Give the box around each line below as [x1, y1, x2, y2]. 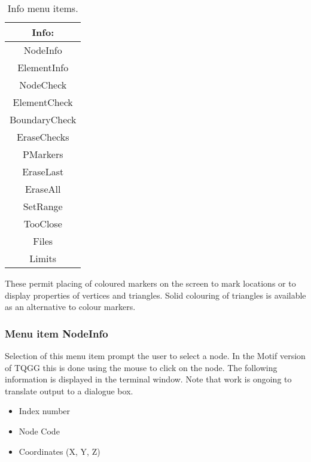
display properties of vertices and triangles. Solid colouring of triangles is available [5, 288, 306, 301]
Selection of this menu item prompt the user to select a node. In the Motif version [5, 349, 306, 361]
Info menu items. [7, 1, 78, 15]
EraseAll [25, 182, 61, 196]
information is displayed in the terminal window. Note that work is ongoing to [5, 373, 292, 385]
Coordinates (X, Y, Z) [19, 445, 100, 457]
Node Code [19, 424, 60, 437]
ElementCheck [13, 95, 73, 109]
